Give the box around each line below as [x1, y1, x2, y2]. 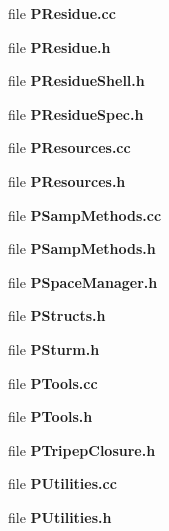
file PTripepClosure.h [8, 439, 156, 460]
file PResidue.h [8, 36, 111, 57]
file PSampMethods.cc [8, 204, 162, 225]
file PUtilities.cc [8, 473, 117, 494]
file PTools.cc [8, 372, 98, 393]
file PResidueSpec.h [8, 103, 144, 124]
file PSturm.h [8, 338, 100, 359]
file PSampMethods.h [8, 238, 156, 259]
